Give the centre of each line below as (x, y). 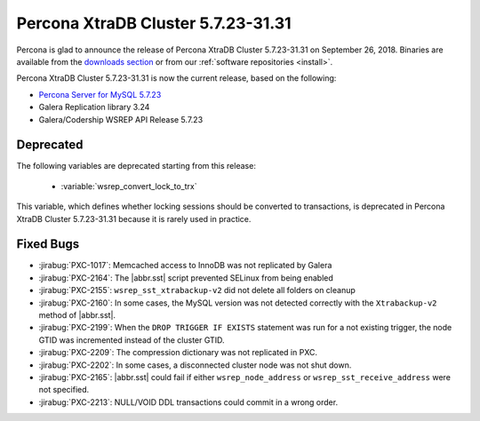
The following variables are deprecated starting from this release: (136, 166)
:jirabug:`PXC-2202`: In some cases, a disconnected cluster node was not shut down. (195, 365)
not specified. (64, 390)
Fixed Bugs (48, 244)
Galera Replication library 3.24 (94, 107)
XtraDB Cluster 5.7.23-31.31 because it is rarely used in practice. (134, 218)
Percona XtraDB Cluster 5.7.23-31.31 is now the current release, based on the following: (176, 78)
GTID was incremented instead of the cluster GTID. (132, 340)
